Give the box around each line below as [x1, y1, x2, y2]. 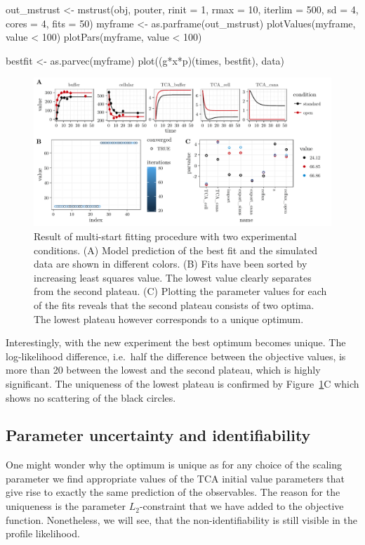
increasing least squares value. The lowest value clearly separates [34, 270, 312, 284]
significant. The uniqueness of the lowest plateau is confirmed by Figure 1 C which [6, 376, 359, 390]
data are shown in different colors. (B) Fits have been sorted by [34, 256, 307, 271]
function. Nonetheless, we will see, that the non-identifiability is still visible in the [6, 512, 357, 527]
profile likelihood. [6, 526, 80, 541]
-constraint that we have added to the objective [139, 499, 344, 513]
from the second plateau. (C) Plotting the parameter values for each [34, 284, 327, 298]
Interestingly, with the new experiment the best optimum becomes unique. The [6, 335, 346, 350]
